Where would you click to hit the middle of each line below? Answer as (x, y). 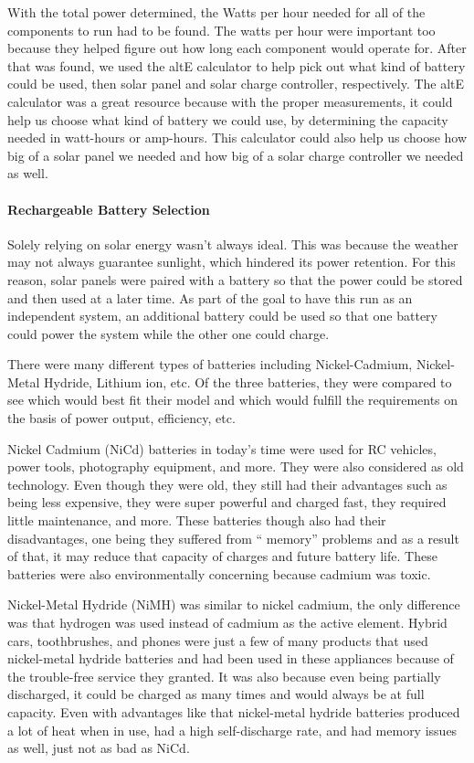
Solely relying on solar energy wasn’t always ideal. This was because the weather (233, 244)
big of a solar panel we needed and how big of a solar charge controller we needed (236, 155)
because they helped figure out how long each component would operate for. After (237, 48)
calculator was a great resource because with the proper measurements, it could (230, 101)
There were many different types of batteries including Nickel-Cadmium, (210, 364)
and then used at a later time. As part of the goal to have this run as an (210, 297)
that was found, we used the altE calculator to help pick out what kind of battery (237, 65)
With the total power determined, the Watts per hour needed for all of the (216, 12)
